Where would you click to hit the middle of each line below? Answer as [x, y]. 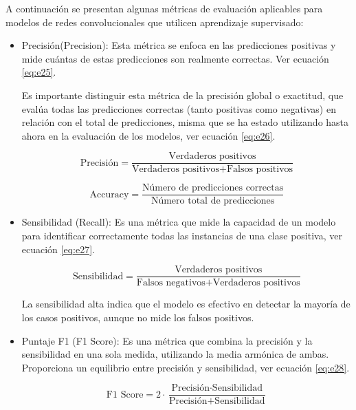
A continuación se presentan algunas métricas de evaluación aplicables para [164, 8]
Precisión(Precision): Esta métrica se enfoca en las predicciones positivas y [179, 45]
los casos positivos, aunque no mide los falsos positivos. [138, 317]
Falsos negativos [171, 283]
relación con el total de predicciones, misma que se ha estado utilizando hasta [185, 122]
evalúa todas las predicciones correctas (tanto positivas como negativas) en [179, 108]
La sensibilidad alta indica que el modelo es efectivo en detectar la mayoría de [186, 304]
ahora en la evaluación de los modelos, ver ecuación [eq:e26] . [148, 135]
